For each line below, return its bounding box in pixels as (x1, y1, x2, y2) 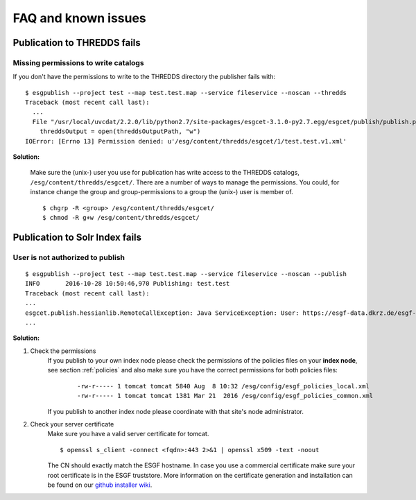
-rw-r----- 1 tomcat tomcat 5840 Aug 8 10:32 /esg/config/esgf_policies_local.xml (77, 382, 370, 390)
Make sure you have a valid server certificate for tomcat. (47, 430, 209, 438)
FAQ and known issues (12, 10, 147, 26)
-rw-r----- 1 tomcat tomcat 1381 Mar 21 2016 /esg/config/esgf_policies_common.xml (77, 392, 374, 400)
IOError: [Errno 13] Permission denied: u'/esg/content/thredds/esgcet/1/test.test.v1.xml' (25, 137, 347, 145)
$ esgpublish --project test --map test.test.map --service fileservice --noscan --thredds (25, 89, 347, 96)
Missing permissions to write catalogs (12, 58, 145, 67)
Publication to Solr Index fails (12, 231, 142, 243)
